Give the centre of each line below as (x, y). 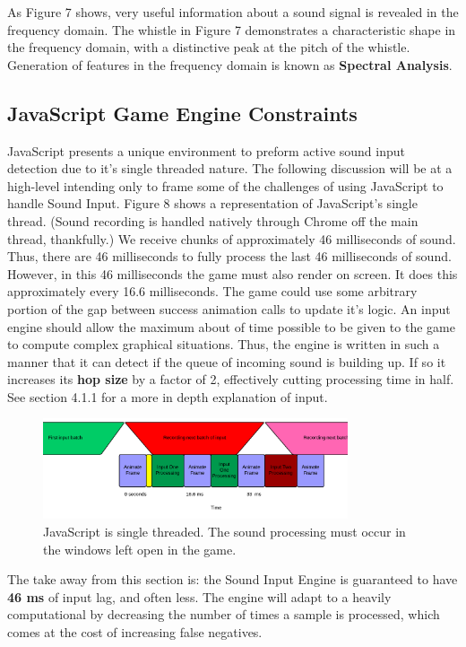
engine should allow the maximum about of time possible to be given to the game (231, 326)
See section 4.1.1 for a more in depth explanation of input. (168, 396)
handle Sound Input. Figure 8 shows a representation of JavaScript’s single (212, 203)
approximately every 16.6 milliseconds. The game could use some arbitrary (212, 291)
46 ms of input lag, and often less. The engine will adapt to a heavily (199, 596)
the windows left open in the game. (140, 549)
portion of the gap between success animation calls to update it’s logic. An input (229, 308)
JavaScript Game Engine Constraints (182, 113)
